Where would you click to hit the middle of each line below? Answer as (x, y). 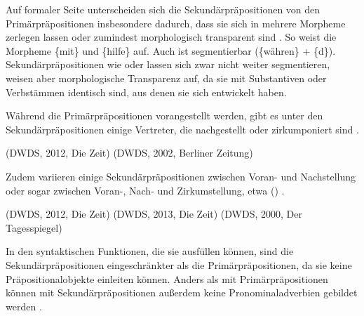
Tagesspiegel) (34, 227)
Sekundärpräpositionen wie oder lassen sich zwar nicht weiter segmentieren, (168, 64)
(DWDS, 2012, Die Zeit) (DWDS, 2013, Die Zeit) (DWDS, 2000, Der (154, 214)
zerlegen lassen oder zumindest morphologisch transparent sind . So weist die (171, 37)
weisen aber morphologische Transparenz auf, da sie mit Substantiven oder (166, 78)
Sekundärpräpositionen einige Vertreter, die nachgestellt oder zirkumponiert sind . (182, 129)
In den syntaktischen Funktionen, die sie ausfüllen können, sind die (150, 251)
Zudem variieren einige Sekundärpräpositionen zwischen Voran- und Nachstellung (181, 176)
